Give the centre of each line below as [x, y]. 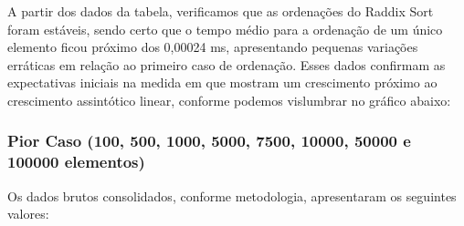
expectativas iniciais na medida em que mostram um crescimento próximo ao [222, 82]
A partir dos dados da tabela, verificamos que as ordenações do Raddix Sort [221, 11]
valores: [28, 214]
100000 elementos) [76, 162]
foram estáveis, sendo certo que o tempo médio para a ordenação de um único [225, 29]
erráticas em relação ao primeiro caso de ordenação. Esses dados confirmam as [227, 64]
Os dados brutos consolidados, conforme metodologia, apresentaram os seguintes [232, 195]
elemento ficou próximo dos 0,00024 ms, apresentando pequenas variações [213, 47]
